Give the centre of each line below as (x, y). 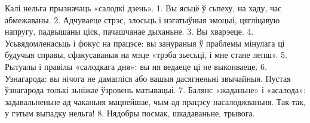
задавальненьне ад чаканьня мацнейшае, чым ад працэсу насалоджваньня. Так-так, (155, 101)
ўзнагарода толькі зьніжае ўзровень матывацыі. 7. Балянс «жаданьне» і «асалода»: (155, 90)
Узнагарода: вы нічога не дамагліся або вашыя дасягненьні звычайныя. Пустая (148, 78)
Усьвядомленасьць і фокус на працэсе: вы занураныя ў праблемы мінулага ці (145, 43)
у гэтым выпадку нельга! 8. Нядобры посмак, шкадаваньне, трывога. (130, 113)
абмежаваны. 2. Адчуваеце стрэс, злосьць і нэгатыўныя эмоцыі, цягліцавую (142, 19)
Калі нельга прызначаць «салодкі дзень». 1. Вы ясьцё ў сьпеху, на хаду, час (143, 8)
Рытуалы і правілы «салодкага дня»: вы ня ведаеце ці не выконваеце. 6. (136, 66)
